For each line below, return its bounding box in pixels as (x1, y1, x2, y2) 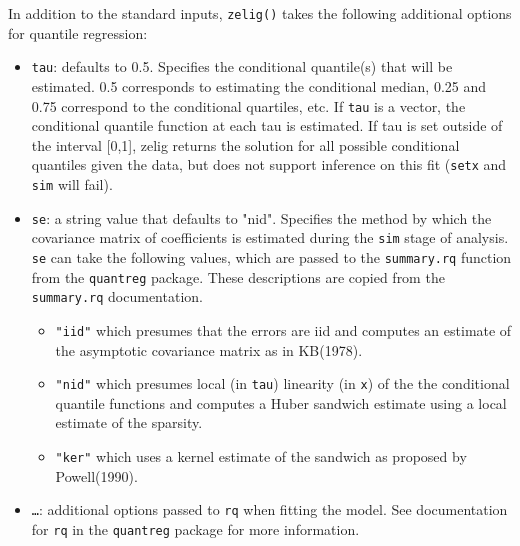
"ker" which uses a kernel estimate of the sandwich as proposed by (55, 446, 467, 467)
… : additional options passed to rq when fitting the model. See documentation (31, 499, 508, 520)
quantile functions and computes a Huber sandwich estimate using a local (55, 392, 507, 413)
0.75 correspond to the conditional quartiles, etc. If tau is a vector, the (31, 95, 466, 116)
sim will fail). (31, 174, 113, 194)
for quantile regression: (8, 22, 148, 43)
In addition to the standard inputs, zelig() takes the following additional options (8, 3, 512, 23)
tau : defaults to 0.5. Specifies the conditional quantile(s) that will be (31, 56, 453, 77)
